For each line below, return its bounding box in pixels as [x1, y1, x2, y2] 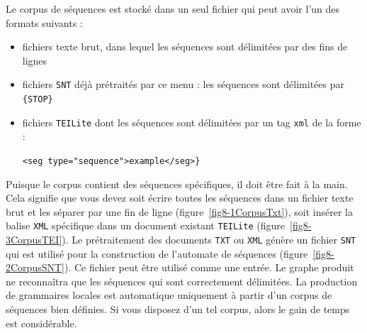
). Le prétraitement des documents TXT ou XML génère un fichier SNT [62, 232, 356, 247]
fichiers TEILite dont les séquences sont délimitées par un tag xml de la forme [22, 114, 361, 129]
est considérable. [6, 315, 77, 330]
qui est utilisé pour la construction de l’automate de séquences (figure [6, 246, 308, 261]
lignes [22, 53, 47, 67]
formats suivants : [6, 15, 83, 30]
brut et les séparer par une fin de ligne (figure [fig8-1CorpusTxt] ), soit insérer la [6, 204, 353, 219]
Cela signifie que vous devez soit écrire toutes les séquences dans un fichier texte [6, 190, 354, 205]
